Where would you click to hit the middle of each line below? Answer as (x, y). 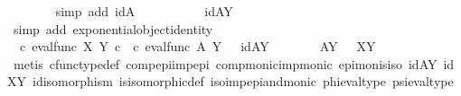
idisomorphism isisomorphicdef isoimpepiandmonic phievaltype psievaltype (243, 81)
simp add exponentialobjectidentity (113, 28)
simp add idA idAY (144, 11)
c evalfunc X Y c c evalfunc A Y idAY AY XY (198, 46)
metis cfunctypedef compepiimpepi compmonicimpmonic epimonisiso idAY (225, 63)
